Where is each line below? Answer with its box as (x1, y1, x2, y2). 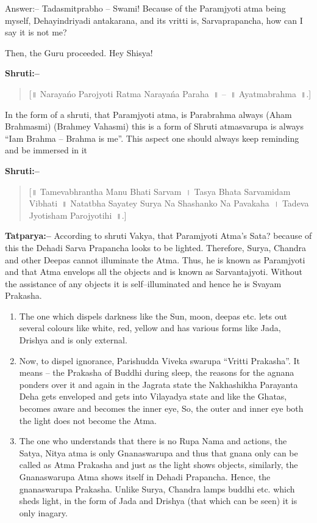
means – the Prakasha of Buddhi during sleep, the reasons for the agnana (19, 366, 294, 379)
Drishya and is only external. (19, 334, 127, 346)
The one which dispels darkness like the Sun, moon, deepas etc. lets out (19, 309, 287, 322)
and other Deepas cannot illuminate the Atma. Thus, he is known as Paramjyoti (5, 253, 305, 266)
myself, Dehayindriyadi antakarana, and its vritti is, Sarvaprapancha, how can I (5, 13, 303, 26)
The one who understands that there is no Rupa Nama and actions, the (19, 434, 287, 447)
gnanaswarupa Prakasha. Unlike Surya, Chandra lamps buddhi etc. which (19, 482, 295, 495)
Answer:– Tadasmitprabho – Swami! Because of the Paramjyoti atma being (5, 2, 286, 14)
